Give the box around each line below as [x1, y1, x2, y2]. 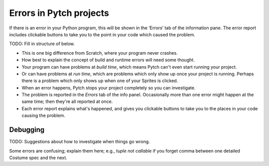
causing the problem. [21, 112, 66, 119]
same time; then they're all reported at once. [21, 98, 113, 104]
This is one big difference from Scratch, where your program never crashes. [21, 50, 178, 56]
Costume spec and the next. [9, 155, 67, 161]
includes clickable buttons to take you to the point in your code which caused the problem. [9, 31, 195, 37]
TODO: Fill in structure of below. [9, 41, 75, 47]
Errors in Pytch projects [9, 7, 109, 18]
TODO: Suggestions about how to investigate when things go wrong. [9, 139, 150, 145]
